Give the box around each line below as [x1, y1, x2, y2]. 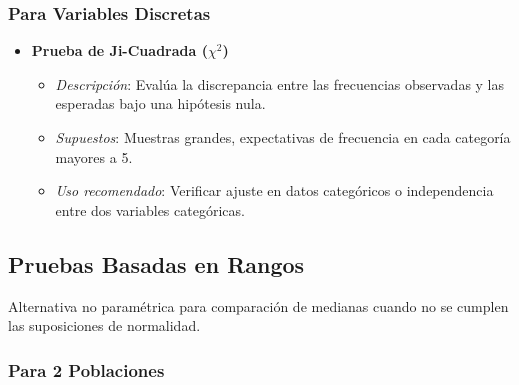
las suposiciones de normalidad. [8, 315, 201, 336]
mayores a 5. [55, 146, 133, 167]
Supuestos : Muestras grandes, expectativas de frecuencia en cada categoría [55, 127, 511, 147]
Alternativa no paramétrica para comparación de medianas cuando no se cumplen [8, 295, 509, 316]
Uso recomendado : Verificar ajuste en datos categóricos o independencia [55, 180, 494, 201]
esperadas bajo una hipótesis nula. [55, 93, 266, 114]
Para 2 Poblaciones [8, 357, 165, 382]
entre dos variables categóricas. [55, 199, 245, 220]
